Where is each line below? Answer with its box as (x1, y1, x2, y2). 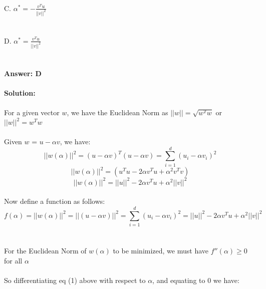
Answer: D (4, 68, 42, 78)
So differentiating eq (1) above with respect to (4, 274, 146, 285)
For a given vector (4, 107, 60, 118)
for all (4, 255, 23, 265)
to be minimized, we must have (113, 245, 208, 256)
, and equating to (152, 274, 205, 285)
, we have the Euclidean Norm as (67, 107, 168, 118)
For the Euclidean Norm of (4, 245, 87, 256)
